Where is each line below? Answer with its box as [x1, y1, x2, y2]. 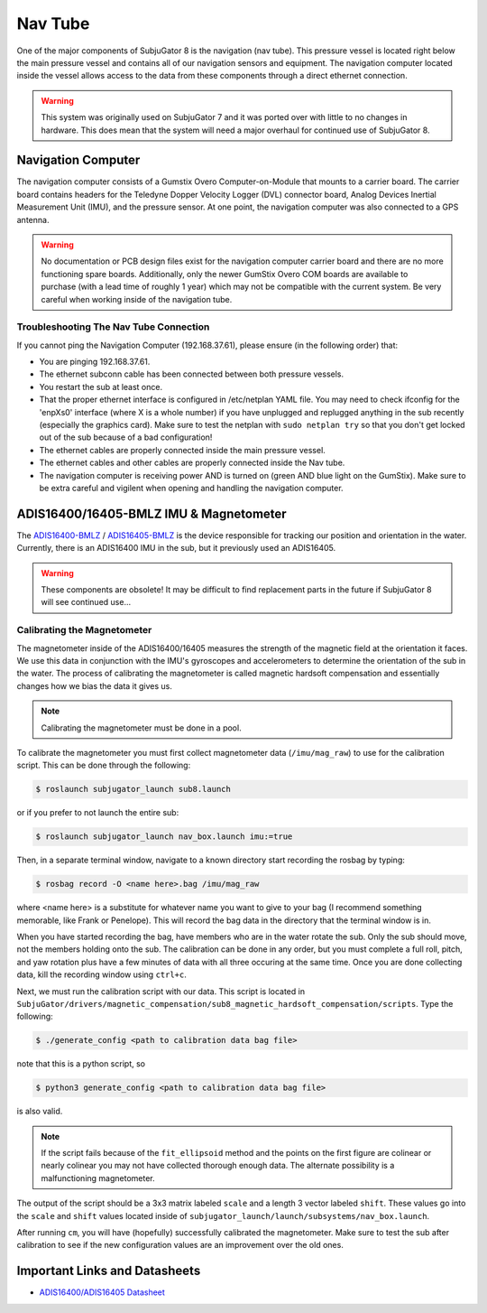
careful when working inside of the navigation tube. [41, 293, 233, 304]
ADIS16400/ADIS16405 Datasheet [39, 1287, 166, 1298]
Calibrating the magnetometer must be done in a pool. [41, 722, 243, 733]
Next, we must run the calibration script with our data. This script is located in [16, 985, 306, 997]
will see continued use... [41, 597, 132, 608]
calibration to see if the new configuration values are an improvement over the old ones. [16, 1240, 345, 1251]
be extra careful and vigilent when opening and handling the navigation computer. [39, 482, 344, 493]
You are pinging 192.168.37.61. [39, 357, 151, 368]
